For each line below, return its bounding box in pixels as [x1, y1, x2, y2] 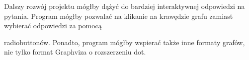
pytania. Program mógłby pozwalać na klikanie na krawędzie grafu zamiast [4, 10, 233, 21]
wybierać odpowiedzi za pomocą [4, 20, 102, 31]
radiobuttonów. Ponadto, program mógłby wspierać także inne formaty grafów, [4, 37, 245, 47]
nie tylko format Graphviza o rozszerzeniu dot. [4, 47, 146, 57]
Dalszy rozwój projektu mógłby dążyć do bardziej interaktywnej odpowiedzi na [4, 1, 245, 11]
